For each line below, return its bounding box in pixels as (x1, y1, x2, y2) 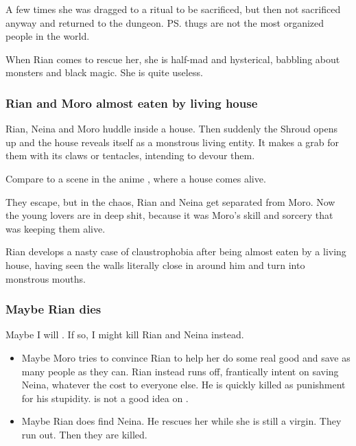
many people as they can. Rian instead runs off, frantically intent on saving (21, 364, 339, 378)
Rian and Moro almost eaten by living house (5, 94, 258, 111)
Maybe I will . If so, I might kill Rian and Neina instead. (5, 327, 244, 342)
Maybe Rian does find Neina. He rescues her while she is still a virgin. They (21, 414, 342, 428)
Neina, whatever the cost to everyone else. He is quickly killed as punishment (21, 377, 346, 392)
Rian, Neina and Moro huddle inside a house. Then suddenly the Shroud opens (5, 121, 338, 136)
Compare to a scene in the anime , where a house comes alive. (5, 171, 266, 185)
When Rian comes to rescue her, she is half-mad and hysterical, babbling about (5, 51, 340, 66)
